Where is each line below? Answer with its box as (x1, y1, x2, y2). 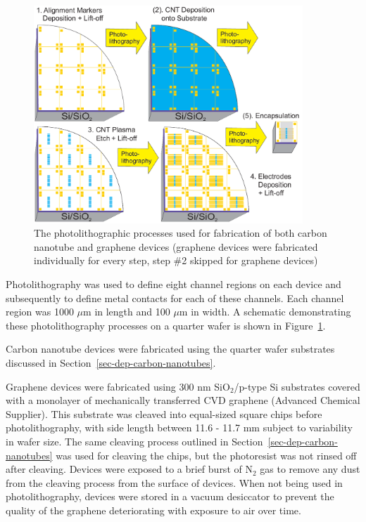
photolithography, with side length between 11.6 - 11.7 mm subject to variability (6, 420, 353, 435)
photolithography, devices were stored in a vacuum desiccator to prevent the (6, 489, 334, 504)
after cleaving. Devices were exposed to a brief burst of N (6, 462, 253, 476)
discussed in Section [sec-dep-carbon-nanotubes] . (6, 355, 216, 370)
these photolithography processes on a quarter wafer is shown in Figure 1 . (6, 318, 326, 332)
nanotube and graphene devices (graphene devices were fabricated (34, 239, 318, 254)
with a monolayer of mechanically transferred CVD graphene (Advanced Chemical (6, 393, 360, 407)
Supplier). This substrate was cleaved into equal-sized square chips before (6, 406, 322, 421)
